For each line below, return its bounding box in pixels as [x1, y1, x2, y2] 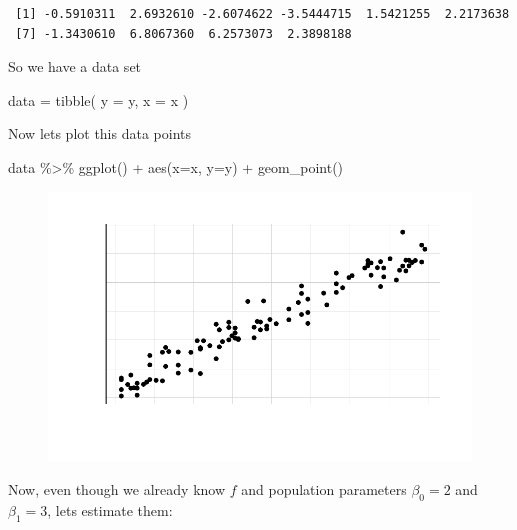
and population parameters [241, 478, 407, 499]
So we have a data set [8, 56, 142, 77]
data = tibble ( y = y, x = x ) [8, 89, 189, 110]
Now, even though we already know [8, 478, 226, 499]
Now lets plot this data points [8, 123, 192, 144]
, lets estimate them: [47, 499, 173, 520]
